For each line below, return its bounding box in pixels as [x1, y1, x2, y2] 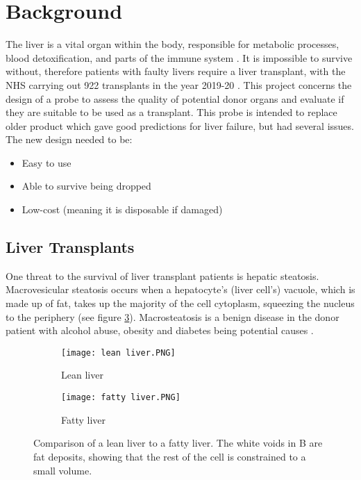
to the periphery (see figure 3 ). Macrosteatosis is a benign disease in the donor [6, 309, 339, 324]
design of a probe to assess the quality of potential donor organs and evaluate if [6, 91, 344, 106]
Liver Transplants [6, 236, 135, 258]
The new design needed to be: [6, 132, 133, 147]
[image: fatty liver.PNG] [61, 392, 180, 403]
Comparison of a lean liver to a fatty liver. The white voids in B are [33, 436, 323, 450]
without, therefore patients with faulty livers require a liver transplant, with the [6, 64, 346, 78]
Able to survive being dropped [22, 179, 151, 193]
